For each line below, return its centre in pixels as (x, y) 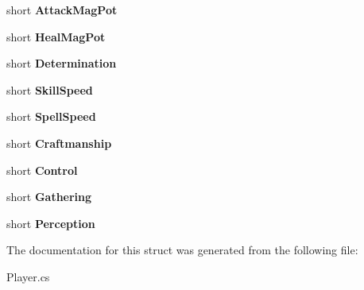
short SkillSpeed (50, 89)
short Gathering (49, 197)
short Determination (62, 63)
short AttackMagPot (62, 10)
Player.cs (28, 276)
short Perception (51, 223)
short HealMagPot (56, 36)
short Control (42, 170)
